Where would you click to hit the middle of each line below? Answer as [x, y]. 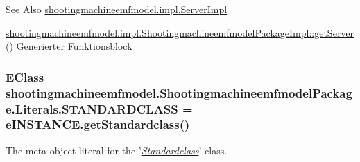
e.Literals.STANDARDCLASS [92, 108]
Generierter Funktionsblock [74, 46]
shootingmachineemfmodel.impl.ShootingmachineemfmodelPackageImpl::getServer [180, 32]
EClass [25, 76]
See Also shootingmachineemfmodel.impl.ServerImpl [117, 9]
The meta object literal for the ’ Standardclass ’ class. [117, 150]
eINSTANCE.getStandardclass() [98, 124]
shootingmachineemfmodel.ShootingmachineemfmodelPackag [179, 92]
